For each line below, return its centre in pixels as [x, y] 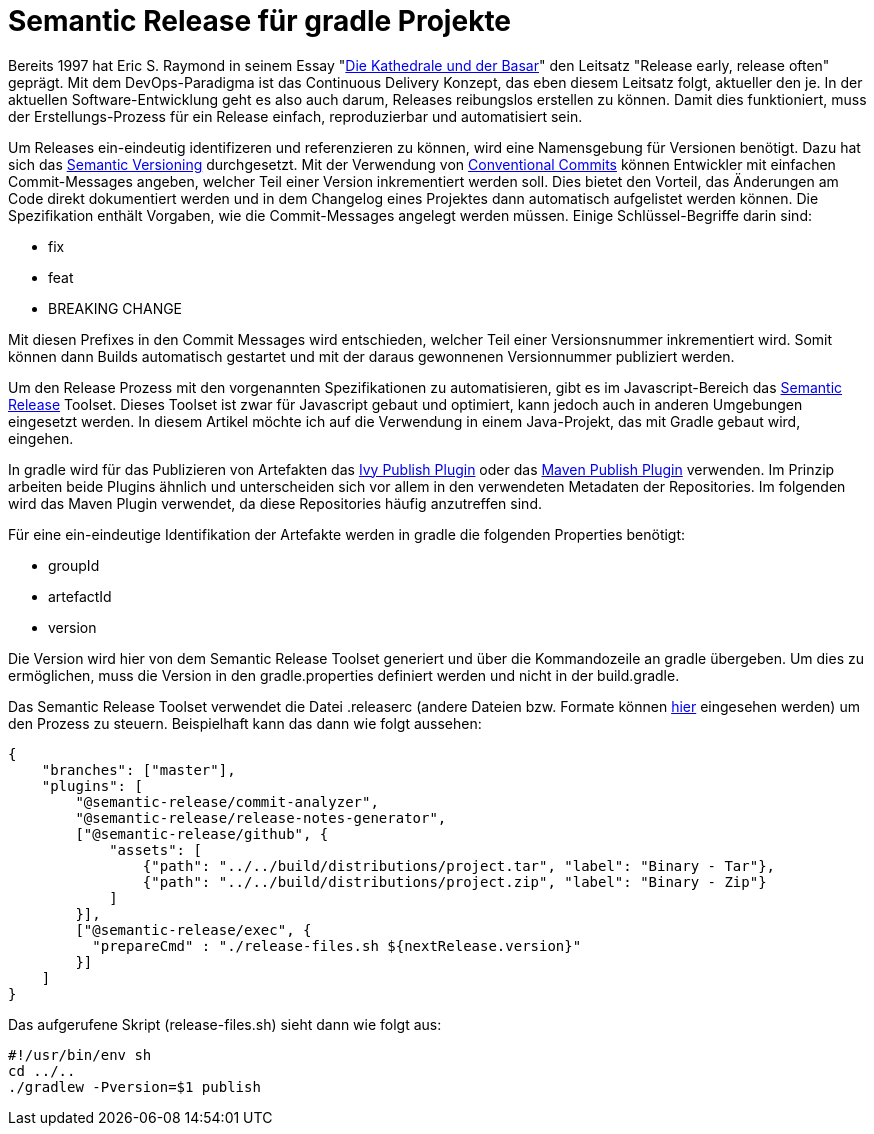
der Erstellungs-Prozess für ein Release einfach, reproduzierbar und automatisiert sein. [295, 116]
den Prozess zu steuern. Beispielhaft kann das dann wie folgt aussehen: [245, 723]
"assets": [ [155, 849]
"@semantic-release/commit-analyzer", [227, 801]
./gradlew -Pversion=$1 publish [134, 1086]
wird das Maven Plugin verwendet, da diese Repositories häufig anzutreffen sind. [275, 503]
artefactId [80, 596]
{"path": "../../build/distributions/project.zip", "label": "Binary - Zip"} [454, 881]
